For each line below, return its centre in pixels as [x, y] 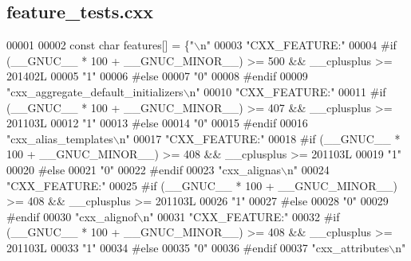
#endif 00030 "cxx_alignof [72, 216]
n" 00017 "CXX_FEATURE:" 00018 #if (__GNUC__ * [260, 138]
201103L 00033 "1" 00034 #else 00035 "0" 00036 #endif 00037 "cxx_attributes [198, 247]
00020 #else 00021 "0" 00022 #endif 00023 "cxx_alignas [144, 169]
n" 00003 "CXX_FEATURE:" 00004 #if [298, 45]
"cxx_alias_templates [60, 138]
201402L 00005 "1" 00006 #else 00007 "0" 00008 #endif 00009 [157, 76]
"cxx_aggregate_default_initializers [95, 91]
